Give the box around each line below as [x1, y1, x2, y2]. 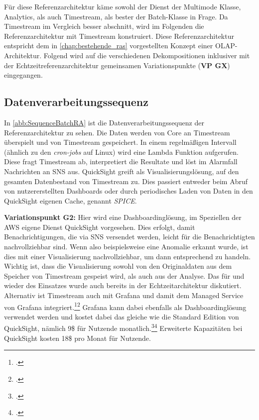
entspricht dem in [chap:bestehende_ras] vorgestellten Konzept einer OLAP [4, 40, 235, 51]
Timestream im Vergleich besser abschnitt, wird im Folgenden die [4, 21, 204, 31]
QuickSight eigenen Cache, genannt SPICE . [4, 195, 137, 206]
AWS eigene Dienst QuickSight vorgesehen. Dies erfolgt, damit [4, 221, 195, 232]
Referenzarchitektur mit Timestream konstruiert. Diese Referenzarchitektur [4, 30, 234, 41]
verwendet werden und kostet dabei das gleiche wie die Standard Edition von [4, 311, 239, 321]
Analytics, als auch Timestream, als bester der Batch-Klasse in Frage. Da [4, 11, 228, 21]
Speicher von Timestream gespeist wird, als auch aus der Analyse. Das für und [4, 270, 245, 281]
